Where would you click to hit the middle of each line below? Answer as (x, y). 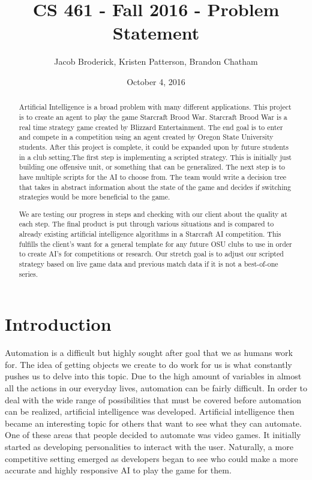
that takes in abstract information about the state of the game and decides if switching (155, 187)
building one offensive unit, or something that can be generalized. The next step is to (152, 167)
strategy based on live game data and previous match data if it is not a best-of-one (148, 264)
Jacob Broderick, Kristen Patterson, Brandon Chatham (156, 61)
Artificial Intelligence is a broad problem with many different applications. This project (155, 107)
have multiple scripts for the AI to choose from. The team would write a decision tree (153, 176)
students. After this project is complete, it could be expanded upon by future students (154, 147)
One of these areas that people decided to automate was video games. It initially (153, 435)
